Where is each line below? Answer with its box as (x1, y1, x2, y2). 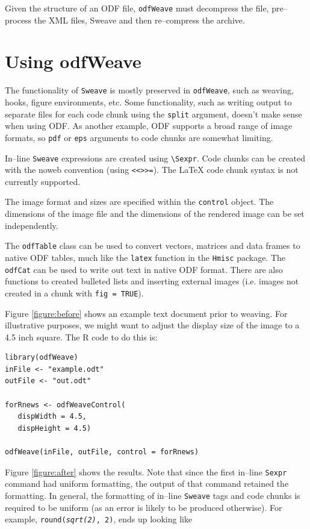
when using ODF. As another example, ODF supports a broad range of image (5, 119, 293, 132)
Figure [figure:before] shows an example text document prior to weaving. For (5, 307, 288, 319)
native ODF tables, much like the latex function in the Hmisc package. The (5, 251, 286, 263)
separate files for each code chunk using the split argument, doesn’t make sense (5, 107, 302, 120)
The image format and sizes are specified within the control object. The (5, 195, 274, 208)
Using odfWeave (5, 49, 141, 74)
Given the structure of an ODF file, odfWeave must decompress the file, (5, 2, 269, 14)
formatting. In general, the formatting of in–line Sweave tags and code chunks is (5, 489, 300, 501)
